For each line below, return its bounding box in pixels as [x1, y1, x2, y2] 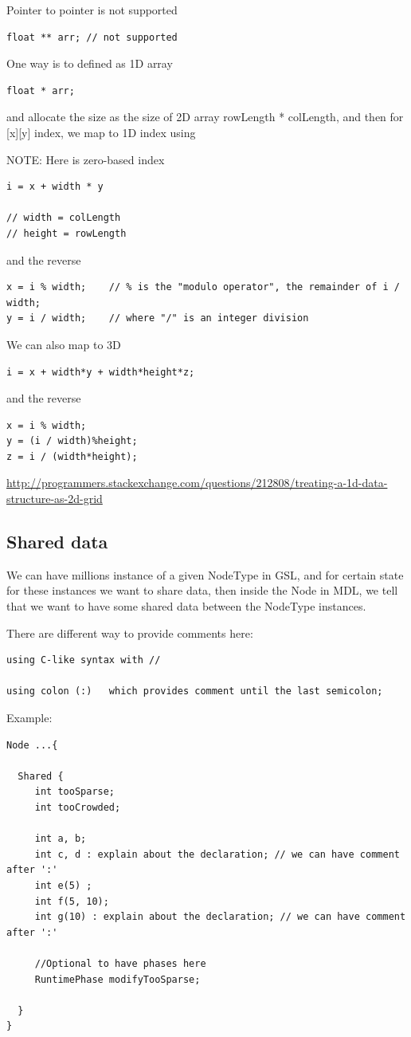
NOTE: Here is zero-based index [6, 151, 165, 167]
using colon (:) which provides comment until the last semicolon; [6, 685, 383, 697]
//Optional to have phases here [34, 957, 206, 969]
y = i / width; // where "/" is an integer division [6, 312, 309, 324]
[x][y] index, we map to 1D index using [6, 124, 196, 140]
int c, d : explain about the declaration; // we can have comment [34, 848, 400, 860]
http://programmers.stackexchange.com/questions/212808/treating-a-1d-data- [6, 474, 388, 491]
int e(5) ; [34, 879, 92, 891]
